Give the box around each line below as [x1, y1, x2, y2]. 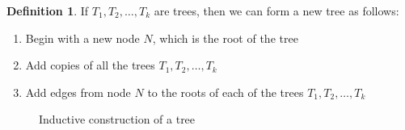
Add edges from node [25, 83, 131, 100]
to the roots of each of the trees [147, 83, 304, 100]
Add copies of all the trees [25, 57, 155, 73]
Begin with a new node [25, 29, 140, 46]
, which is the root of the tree [152, 29, 298, 46]
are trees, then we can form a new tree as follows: [154, 2, 399, 19]
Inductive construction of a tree [39, 111, 196, 128]
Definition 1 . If [6, 2, 89, 19]
